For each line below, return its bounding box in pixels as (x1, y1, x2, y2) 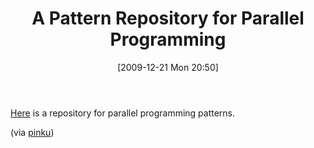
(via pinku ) (10, 126, 55, 138)
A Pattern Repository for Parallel (31, 7, 305, 30)
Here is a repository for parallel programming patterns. (10, 107, 236, 119)
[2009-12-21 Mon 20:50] (117, 61, 219, 73)
